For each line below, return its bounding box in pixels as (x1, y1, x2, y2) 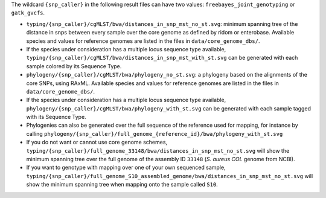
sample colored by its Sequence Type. (26, 62, 122, 69)
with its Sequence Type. (26, 113, 87, 121)
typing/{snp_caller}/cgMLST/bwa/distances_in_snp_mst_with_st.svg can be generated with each (26, 54, 298, 62)
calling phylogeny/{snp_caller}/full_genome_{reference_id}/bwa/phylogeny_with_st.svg (26, 130, 283, 137)
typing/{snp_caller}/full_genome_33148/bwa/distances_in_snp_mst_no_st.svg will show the (26, 147, 290, 154)
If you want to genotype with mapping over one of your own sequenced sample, (26, 164, 226, 171)
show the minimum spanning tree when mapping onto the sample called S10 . (26, 181, 219, 188)
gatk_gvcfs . (11, 9, 45, 16)
